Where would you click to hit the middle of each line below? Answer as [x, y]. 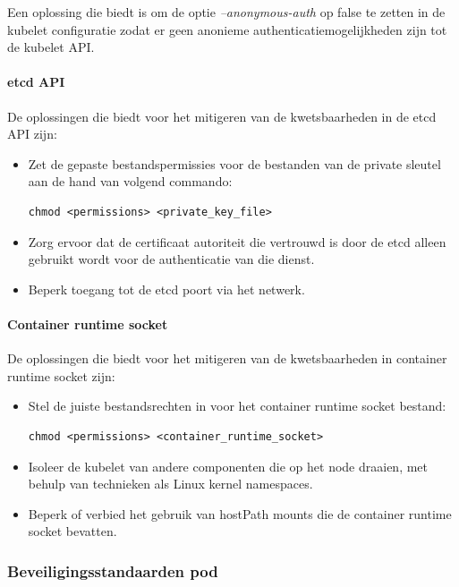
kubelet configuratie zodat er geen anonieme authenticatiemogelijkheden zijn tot [227, 29]
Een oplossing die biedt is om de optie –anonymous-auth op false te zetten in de [226, 12]
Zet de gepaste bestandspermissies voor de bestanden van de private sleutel [234, 163]
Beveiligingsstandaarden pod [113, 570]
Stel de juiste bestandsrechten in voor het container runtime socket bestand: [237, 406]
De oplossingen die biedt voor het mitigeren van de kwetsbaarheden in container [227, 358]
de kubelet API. [51, 47]
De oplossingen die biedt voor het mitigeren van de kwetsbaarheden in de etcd [222, 116]
